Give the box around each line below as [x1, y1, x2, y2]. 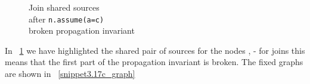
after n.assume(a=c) [29, 12, 104, 25]
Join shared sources [29, 1, 100, 13]
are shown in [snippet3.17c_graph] [5, 67, 135, 80]
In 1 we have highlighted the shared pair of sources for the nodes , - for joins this [5, 44, 305, 56]
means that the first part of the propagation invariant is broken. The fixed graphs [5, 56, 303, 68]
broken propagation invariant [29, 24, 135, 37]
